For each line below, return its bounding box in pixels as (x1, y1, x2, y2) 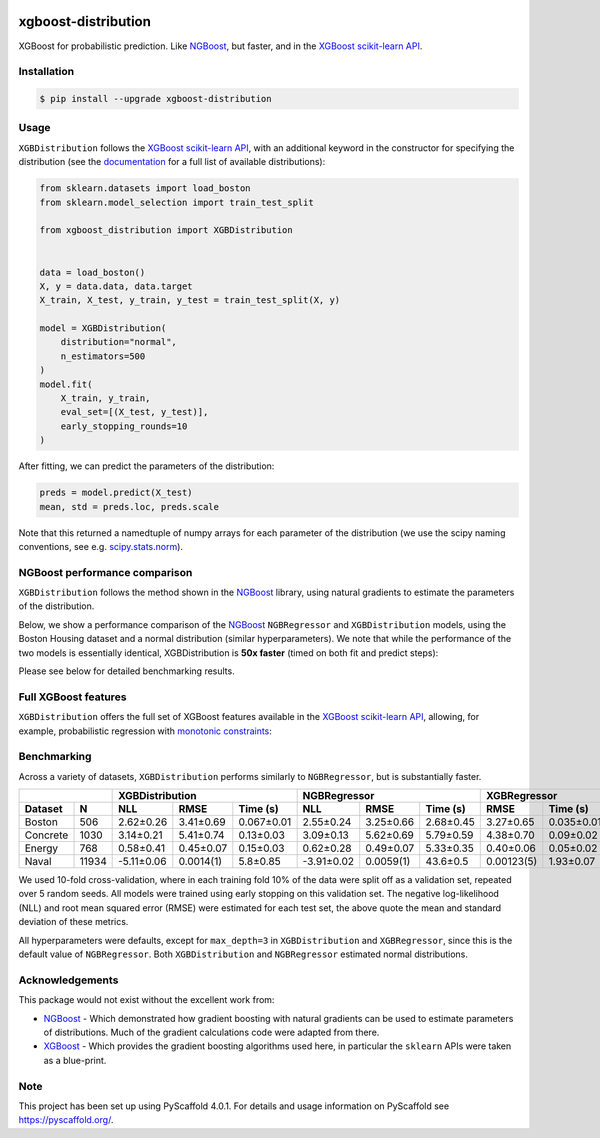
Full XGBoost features (18, 690, 127, 704)
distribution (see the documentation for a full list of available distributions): (18, 156, 326, 168)
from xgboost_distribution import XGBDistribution (39, 225, 294, 236)
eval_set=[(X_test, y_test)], (60, 406, 209, 418)
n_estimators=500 (60, 350, 146, 362)
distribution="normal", (60, 336, 177, 348)
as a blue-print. (43, 1054, 107, 1066)
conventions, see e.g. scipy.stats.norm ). (18, 540, 184, 552)
